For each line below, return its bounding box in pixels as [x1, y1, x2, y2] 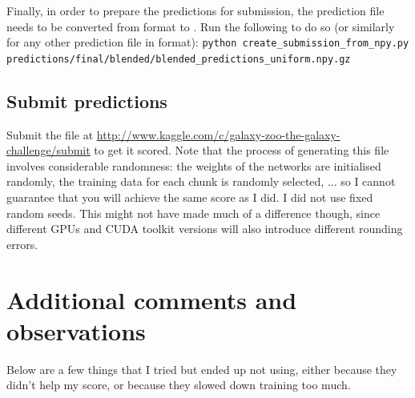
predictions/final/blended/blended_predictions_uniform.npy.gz [6, 53, 351, 65]
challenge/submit [6, 142, 91, 159]
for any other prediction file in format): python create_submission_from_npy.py [6, 34, 409, 50]
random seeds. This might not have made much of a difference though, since [6, 204, 381, 221]
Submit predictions [6, 88, 167, 113]
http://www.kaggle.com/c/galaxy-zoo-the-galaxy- [96, 126, 340, 143]
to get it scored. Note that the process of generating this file [94, 142, 389, 159]
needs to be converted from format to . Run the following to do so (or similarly [6, 18, 395, 34]
